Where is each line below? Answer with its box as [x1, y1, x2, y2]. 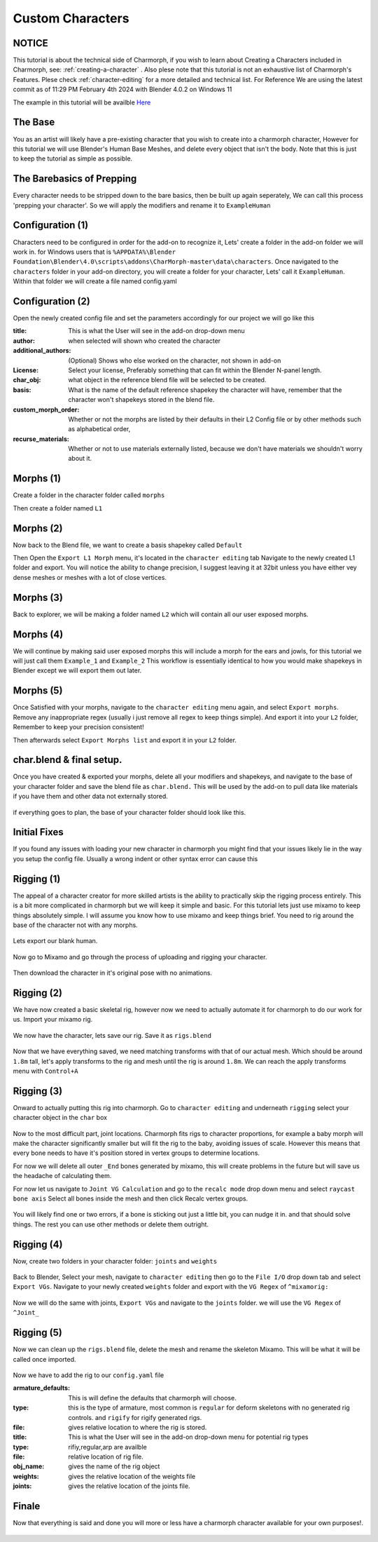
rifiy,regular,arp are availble [68, 1442, 147, 1451]
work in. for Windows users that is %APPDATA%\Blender [13, 248, 176, 256]
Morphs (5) [13, 684, 63, 697]
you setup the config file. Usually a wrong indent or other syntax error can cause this [13, 854, 258, 863]
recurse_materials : [13, 435, 69, 443]
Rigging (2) [13, 987, 63, 999]
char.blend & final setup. [13, 754, 122, 766]
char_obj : [13, 376, 41, 384]
